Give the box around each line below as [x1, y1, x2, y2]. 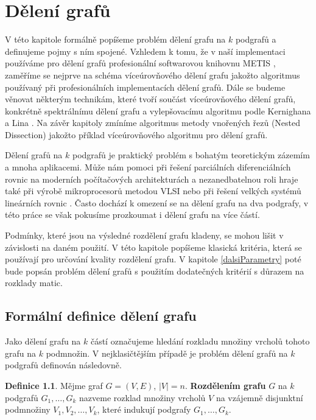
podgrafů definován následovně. [5, 359, 122, 371]
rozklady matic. [5, 276, 63, 289]
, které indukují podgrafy [97, 403, 191, 416]
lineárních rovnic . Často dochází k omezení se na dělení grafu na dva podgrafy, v [5, 196, 309, 209]
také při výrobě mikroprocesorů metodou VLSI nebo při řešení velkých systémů [5, 184, 301, 197]
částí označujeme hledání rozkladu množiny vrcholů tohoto [90, 335, 310, 348]
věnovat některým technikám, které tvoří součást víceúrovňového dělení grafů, [5, 93, 296, 105]
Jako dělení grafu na [5, 335, 81, 348]
